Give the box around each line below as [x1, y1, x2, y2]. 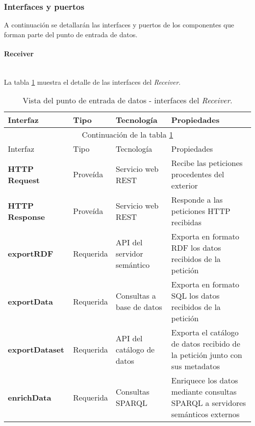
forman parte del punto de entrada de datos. [4, 29, 138, 39]
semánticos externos [171, 408, 240, 420]
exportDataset [8, 343, 64, 355]
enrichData [8, 391, 51, 403]
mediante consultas [171, 386, 237, 398]
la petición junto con [171, 349, 242, 361]
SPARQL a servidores [171, 397, 246, 409]
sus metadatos [171, 360, 220, 372]
